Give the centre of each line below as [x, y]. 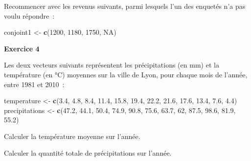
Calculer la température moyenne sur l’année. [72, 136]
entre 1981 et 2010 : [34, 84]
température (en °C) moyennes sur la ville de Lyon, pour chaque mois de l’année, [126, 74]
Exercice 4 [22, 48]
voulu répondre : [29, 15]
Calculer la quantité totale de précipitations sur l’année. [88, 152]
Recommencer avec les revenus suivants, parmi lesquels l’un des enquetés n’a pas [125, 6]
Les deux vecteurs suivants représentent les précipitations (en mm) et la [112, 65]
